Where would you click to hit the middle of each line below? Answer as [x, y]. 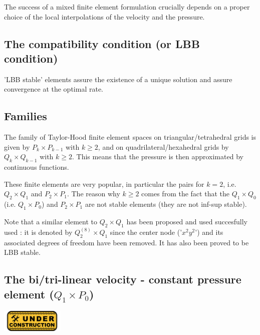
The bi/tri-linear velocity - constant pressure [123, 279]
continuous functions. [37, 167]
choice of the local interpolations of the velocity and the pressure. [104, 16]
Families [26, 116]
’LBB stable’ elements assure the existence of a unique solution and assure [118, 79]
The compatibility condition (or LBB [102, 43]
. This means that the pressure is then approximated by [158, 156]
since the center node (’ [146, 232]
